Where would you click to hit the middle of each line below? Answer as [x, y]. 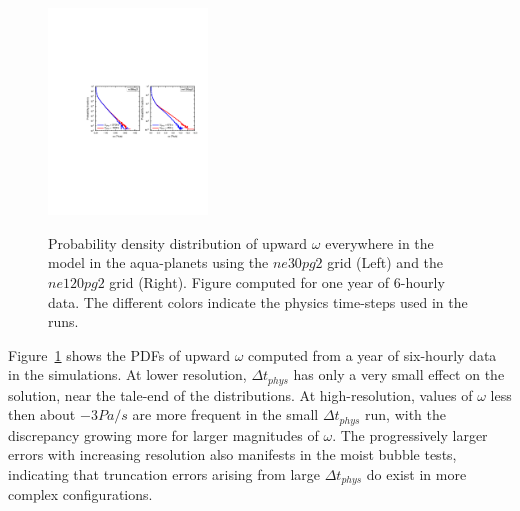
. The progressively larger [410, 434]
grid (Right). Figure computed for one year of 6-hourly [277, 281]
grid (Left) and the [385, 262]
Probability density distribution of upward [178, 242]
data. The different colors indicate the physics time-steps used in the [258, 301]
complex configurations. [80, 494]
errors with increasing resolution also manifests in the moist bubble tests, [232, 454]
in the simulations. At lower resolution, [127, 374]
